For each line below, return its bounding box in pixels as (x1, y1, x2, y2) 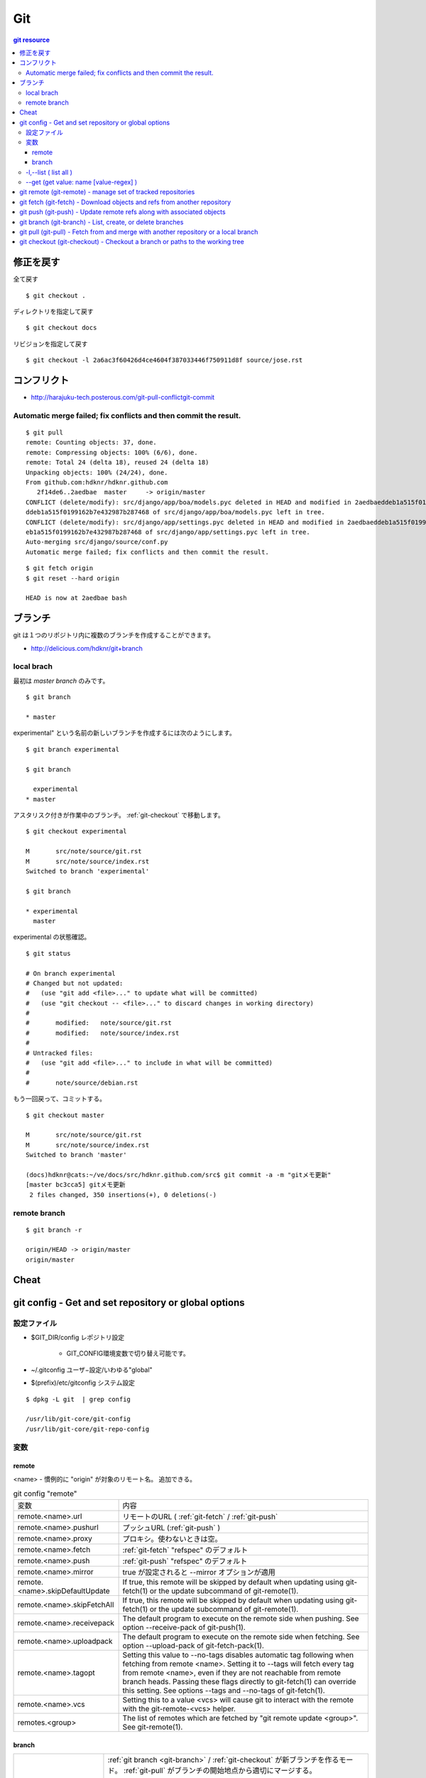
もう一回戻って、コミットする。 (13, 1095, 106, 1103)
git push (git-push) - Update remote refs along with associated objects (19, 208, 226, 216)
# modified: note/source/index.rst (26, 1028, 180, 1037)
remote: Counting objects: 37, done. (26, 438, 158, 447)
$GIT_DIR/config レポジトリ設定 (31, 1333, 124, 1342)
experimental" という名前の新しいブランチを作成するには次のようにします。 (13, 729, 236, 738)
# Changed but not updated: (26, 979, 124, 987)
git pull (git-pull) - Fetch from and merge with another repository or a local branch (19, 228, 258, 236)
